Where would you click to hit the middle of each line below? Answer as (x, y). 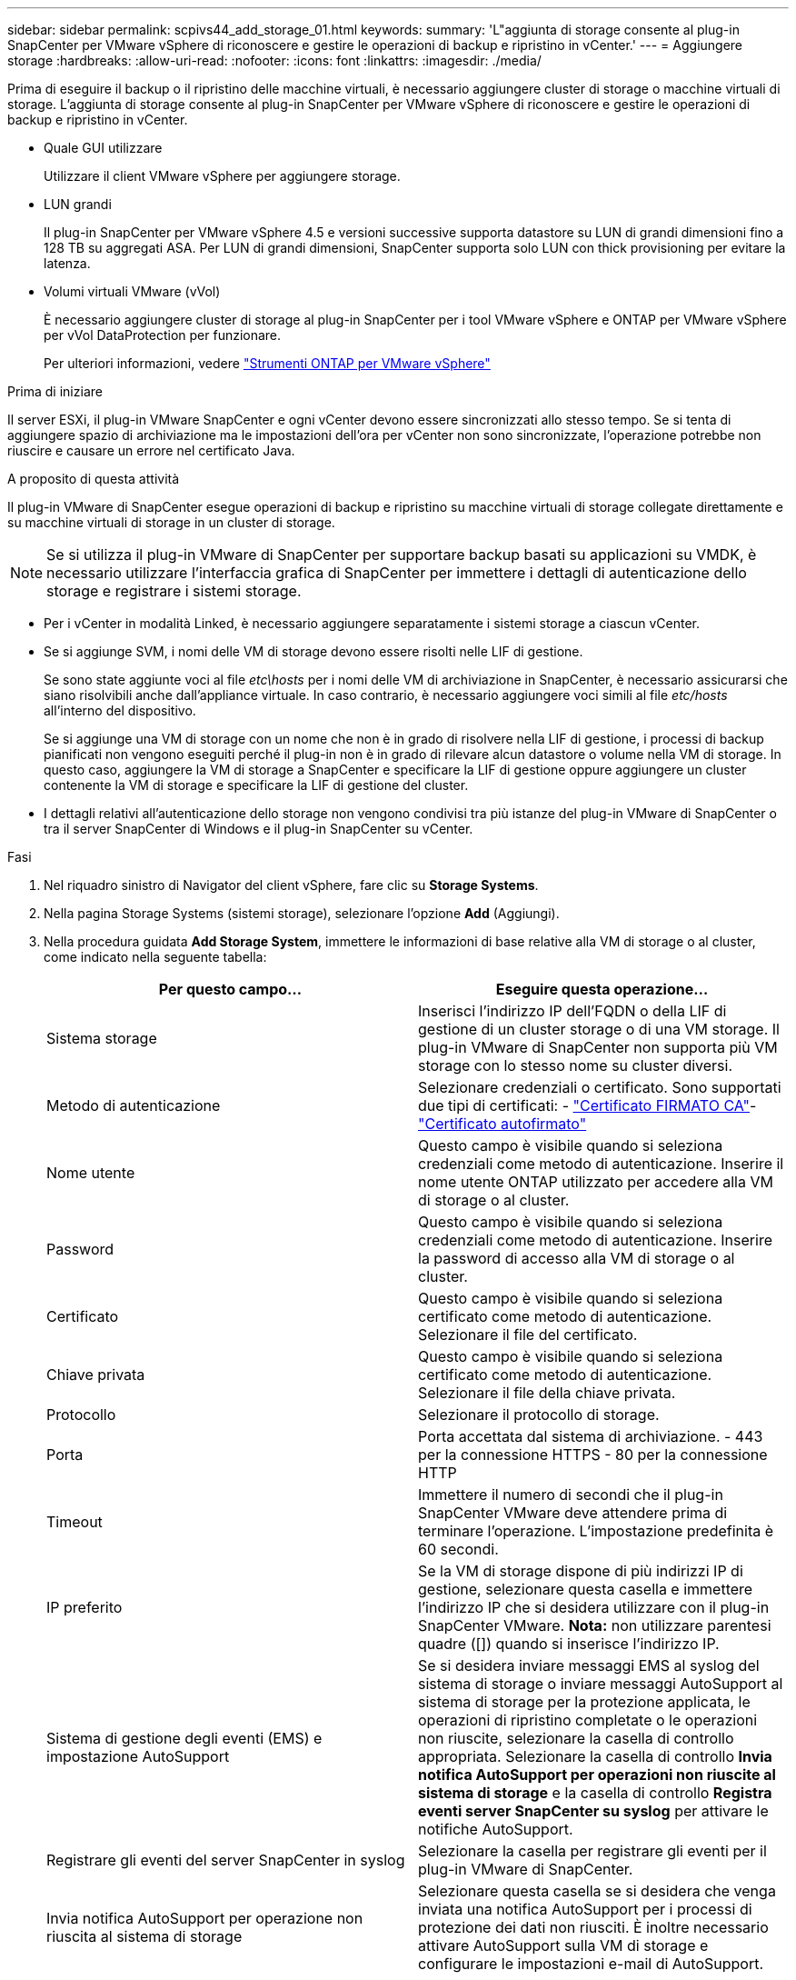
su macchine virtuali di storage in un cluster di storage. (171, 522)
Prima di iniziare (55, 391)
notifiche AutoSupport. (496, 1829)
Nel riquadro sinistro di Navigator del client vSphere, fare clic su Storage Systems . (291, 885)
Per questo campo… (230, 989)
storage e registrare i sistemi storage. (174, 591)
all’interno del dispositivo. (120, 710)
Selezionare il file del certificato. (528, 1335)
